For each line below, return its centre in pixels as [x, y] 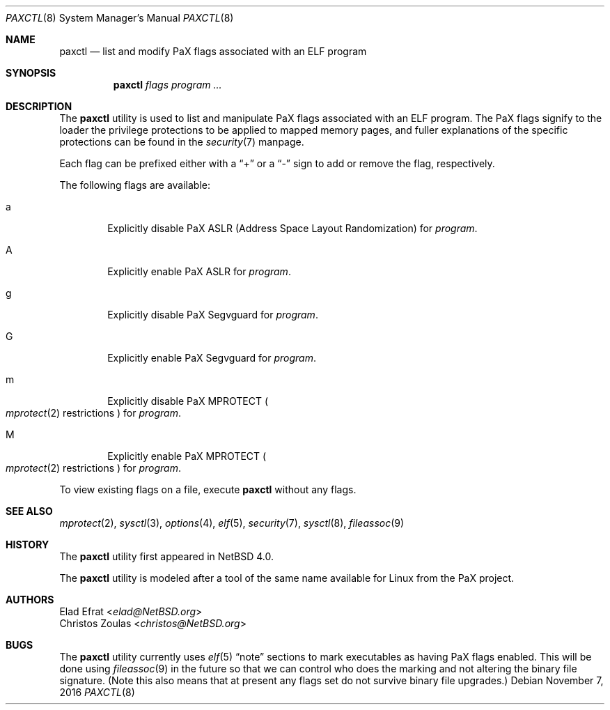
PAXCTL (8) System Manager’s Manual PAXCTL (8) [120, 18]
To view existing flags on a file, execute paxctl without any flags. [208, 489]
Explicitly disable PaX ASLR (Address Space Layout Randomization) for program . [292, 228]
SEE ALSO [29, 511]
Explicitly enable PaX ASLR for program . [199, 271]
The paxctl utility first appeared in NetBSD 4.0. [167, 556]
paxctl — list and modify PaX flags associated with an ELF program [213, 51]
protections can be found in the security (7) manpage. [182, 142]
